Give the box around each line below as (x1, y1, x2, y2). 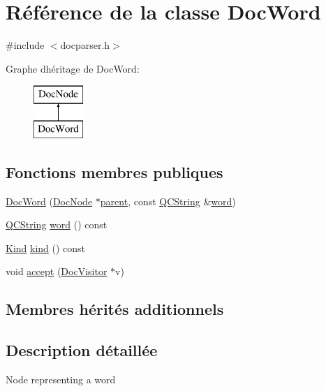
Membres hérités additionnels (6, 298, 224, 320)
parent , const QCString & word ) (100, 193, 236, 208)
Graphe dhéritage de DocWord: (6, 61, 140, 75)
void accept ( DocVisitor (6, 264, 108, 279)
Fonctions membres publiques (6, 161, 223, 182)
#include (6, 38, 45, 52)
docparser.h (60, 38, 110, 52)
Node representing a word (6, 372, 116, 387)
